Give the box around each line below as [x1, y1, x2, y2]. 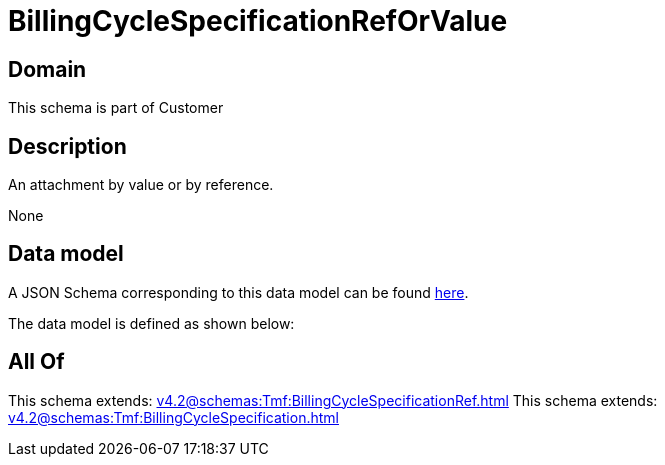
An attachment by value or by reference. [8, 176, 274, 194]
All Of [8, 349, 65, 375]
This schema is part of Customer [8, 99, 224, 117]
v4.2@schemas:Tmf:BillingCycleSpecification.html [8, 408, 339, 426]
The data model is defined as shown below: [8, 314, 295, 332]
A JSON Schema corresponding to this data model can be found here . [8, 283, 469, 301]
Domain [8, 56, 87, 82]
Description [8, 133, 127, 159]
